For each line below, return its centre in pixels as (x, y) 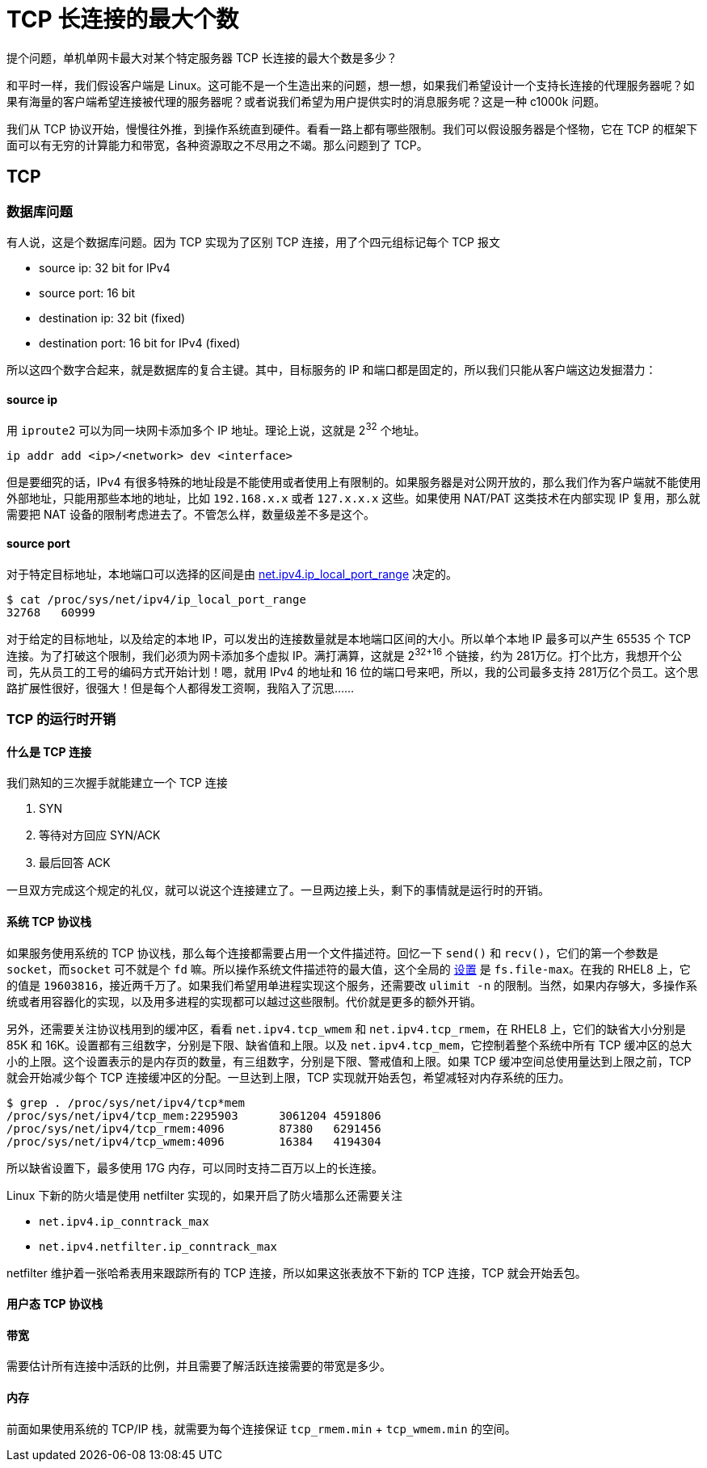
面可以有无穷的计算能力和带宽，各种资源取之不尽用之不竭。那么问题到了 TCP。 (217, 145)
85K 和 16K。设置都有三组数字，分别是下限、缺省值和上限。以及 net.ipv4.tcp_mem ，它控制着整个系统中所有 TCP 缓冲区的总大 (349, 1045)
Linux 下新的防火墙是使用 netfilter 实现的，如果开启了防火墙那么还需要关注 (205, 1195)
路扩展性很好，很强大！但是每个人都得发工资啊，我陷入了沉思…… (181, 688)
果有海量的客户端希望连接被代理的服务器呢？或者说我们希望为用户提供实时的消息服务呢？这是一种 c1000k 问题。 (306, 101)
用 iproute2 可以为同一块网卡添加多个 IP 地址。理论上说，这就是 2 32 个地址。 (216, 429)
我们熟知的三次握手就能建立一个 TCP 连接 (117, 783)
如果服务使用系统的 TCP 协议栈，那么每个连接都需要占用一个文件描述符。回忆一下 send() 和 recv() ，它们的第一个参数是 (332, 953)
